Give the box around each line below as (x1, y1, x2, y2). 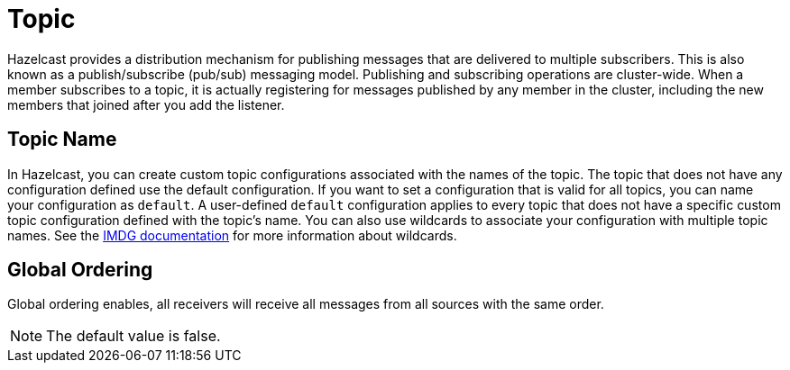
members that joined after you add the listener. (7, 96, 285, 113)
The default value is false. (46, 327, 221, 346)
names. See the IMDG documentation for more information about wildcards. (7, 227, 457, 243)
